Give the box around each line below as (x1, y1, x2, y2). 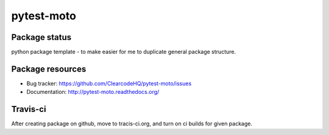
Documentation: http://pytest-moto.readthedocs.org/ (26, 88, 160, 96)
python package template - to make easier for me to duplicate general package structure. (11, 48, 236, 56)
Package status (11, 32, 72, 42)
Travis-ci (11, 104, 46, 114)
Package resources (11, 64, 87, 74)
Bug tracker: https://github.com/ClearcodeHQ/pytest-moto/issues (26, 79, 192, 87)
